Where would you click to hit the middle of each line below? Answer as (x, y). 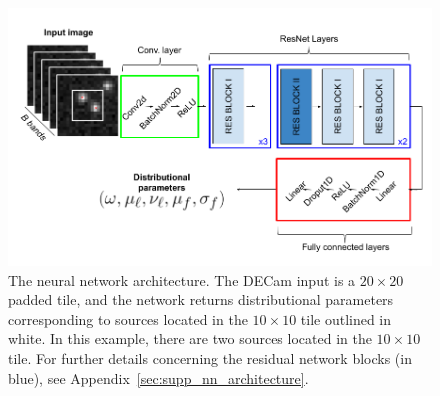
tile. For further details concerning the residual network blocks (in (210, 357)
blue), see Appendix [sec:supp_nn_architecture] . (158, 377)
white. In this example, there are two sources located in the (190, 338)
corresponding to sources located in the (128, 318)
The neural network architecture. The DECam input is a (182, 279)
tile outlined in (346, 318)
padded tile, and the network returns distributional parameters (201, 299)
